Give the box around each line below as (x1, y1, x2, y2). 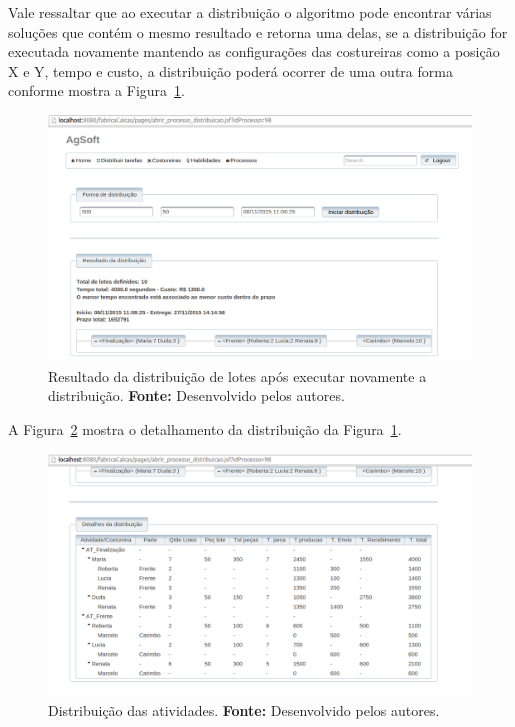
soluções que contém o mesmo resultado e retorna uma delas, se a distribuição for (8, 21, 508, 42)
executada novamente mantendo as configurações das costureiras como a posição (8, 41, 500, 62)
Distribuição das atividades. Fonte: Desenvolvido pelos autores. (48, 699, 440, 720)
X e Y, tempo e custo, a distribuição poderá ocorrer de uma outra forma (8, 60, 453, 81)
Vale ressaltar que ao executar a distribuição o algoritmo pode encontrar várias (8, 2, 492, 22)
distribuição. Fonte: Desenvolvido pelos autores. (48, 385, 345, 406)
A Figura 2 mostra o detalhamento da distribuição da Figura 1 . (8, 418, 402, 439)
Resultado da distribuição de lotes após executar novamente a (48, 365, 427, 386)
